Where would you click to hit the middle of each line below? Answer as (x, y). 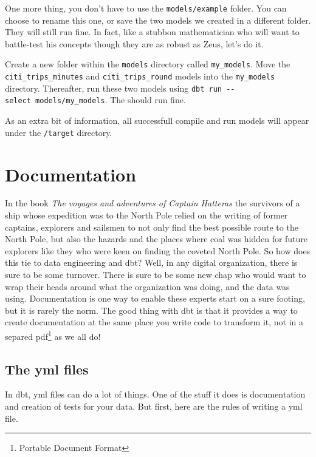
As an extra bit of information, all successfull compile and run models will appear (157, 120)
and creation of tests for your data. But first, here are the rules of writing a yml (154, 406)
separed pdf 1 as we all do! (53, 335)
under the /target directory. (59, 132)
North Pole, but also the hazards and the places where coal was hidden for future (156, 239)
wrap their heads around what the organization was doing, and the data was (147, 286)
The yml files (47, 369)
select (18, 101)
